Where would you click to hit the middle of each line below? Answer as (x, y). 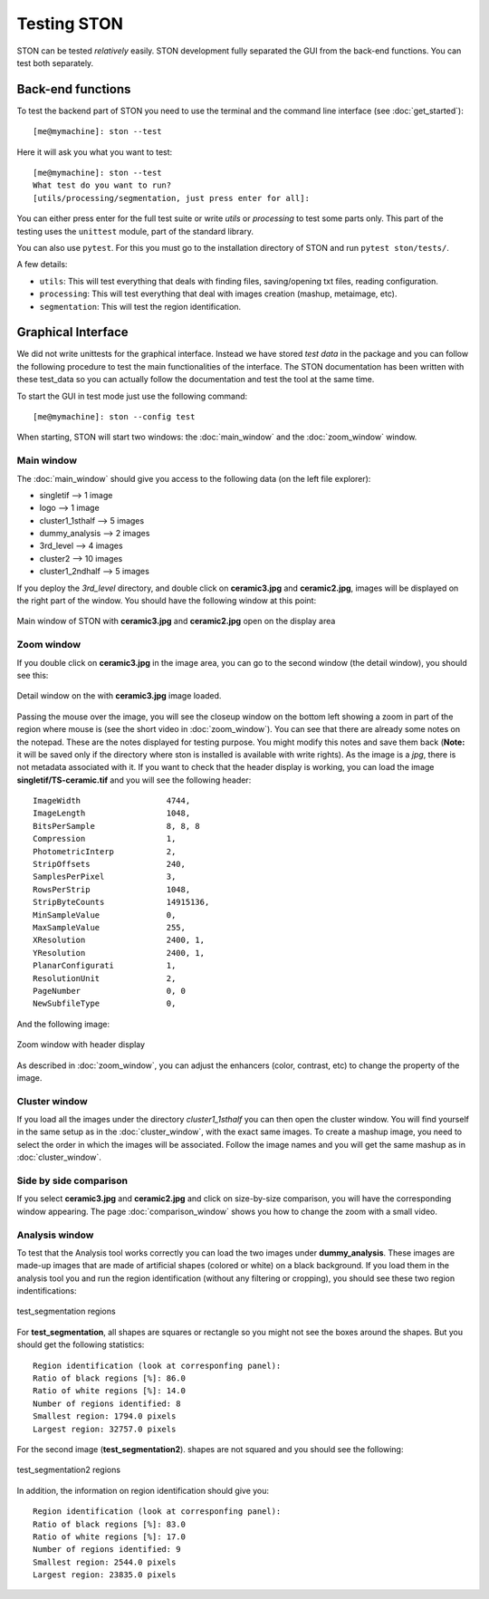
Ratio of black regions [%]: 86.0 (109, 1378)
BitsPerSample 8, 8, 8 (117, 826)
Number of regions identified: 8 (107, 1403)
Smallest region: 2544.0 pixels (105, 1562)
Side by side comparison (72, 1180)
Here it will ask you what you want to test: (95, 152)
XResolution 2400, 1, (119, 940)
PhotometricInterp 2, (105, 851)
